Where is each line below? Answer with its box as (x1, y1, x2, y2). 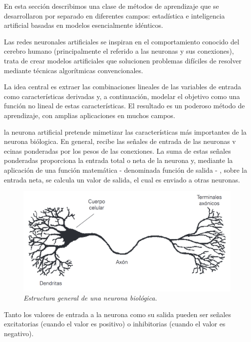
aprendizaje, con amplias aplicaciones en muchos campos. (4, 110, 175, 120)
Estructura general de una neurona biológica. (23, 293, 157, 303)
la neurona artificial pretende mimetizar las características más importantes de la (4, 126, 247, 137)
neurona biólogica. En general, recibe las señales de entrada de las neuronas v (4, 136, 236, 146)
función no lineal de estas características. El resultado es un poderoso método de (4, 101, 245, 111)
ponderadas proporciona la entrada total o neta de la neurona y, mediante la (4, 155, 233, 165)
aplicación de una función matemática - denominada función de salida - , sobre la (4, 164, 247, 175)
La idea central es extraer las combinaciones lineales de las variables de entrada (4, 81, 241, 92)
